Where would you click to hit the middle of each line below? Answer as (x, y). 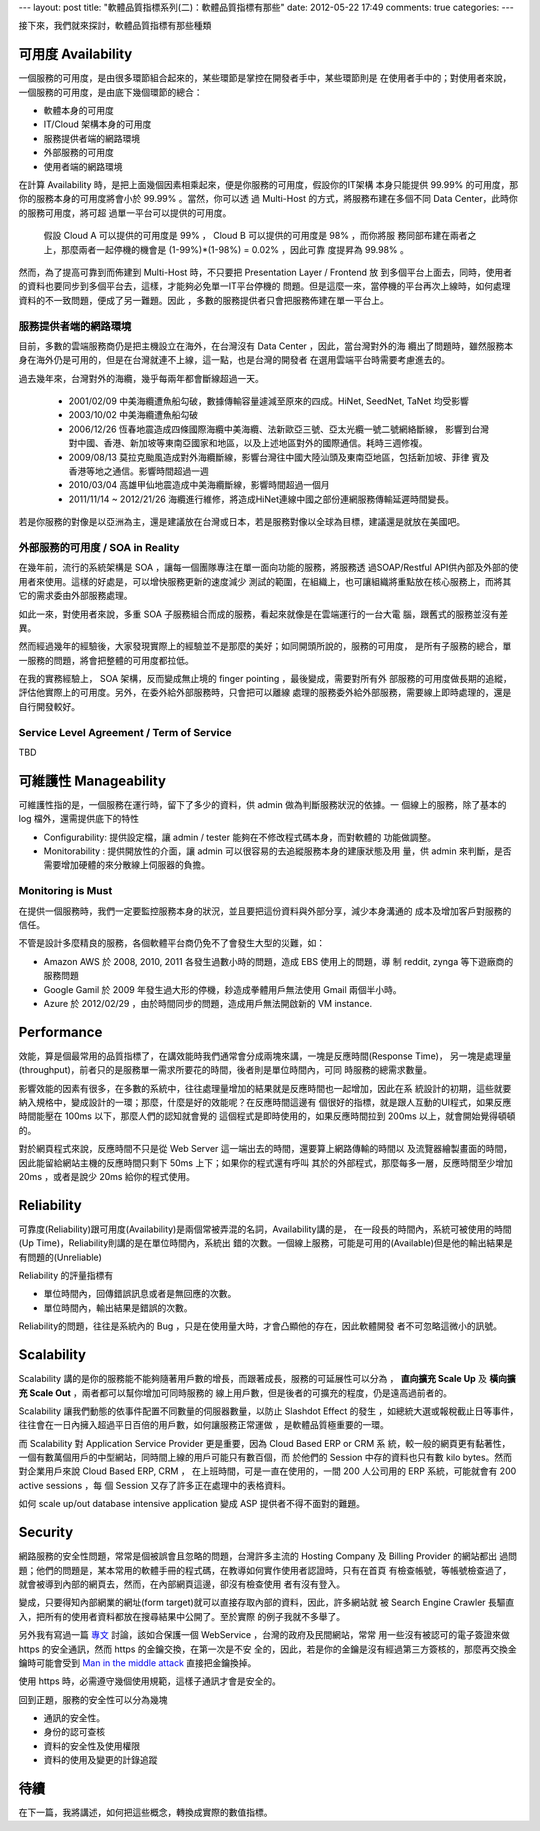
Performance (60, 1031)
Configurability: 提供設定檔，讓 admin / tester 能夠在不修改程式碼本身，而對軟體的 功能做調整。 (240, 837)
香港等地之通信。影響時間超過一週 (138, 471)
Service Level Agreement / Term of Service (125, 732)
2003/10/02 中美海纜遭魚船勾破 (133, 415)
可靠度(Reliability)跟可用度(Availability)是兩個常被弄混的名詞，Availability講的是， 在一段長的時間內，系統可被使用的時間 (265, 1229)
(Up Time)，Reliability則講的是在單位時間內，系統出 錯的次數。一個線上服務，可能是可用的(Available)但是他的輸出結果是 (266, 1243)
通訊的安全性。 (74, 1718)
